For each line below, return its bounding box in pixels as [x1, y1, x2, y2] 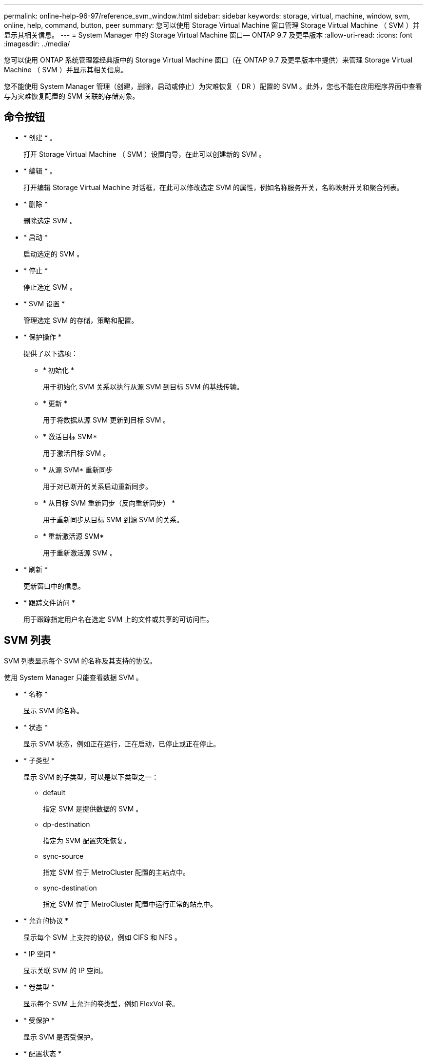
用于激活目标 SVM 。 [43, 448, 110, 457]
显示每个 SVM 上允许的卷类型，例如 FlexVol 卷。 [23, 999, 179, 1008]
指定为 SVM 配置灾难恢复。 [43, 836, 131, 845]
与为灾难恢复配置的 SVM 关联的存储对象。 [4, 92, 139, 100]
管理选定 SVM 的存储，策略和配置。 [23, 316, 138, 324]
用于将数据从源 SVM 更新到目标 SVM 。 [43, 415, 170, 424]
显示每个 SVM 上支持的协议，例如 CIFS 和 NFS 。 [23, 933, 181, 941]
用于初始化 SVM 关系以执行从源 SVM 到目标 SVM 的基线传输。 [43, 382, 244, 391]
